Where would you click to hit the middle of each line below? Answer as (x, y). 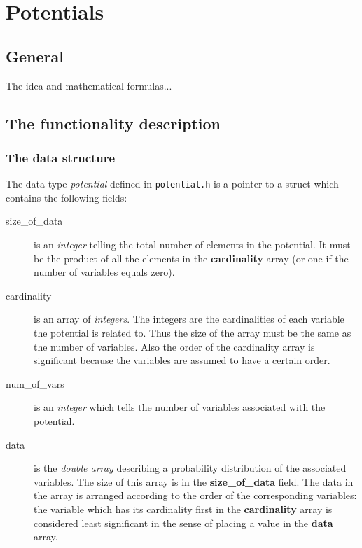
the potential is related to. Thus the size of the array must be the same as (193, 332)
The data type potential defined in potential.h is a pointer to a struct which (172, 184)
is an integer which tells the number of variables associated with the (180, 407)
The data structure (61, 157)
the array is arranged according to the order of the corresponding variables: (195, 495)
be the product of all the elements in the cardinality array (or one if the (191, 258)
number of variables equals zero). (104, 272)
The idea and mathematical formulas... (89, 85)
